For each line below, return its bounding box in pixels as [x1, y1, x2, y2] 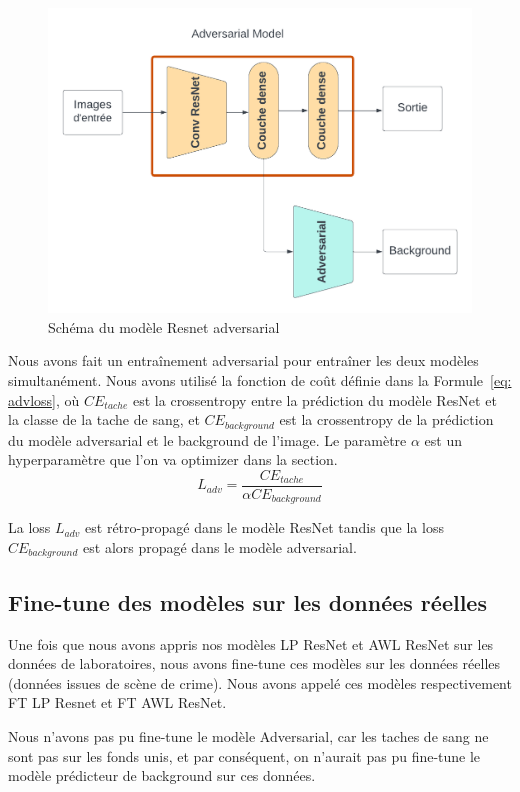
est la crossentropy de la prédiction [279, 409, 494, 430]
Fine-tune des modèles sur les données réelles [8, 586, 487, 617]
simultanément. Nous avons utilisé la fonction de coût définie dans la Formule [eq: [8, 369, 512, 390]
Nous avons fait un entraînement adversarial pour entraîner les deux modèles [8, 350, 479, 371]
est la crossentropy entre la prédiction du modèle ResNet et [133, 389, 497, 410]
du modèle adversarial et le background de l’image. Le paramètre [8, 429, 407, 450]
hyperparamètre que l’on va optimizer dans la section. [8, 449, 338, 470]
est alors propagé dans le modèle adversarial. [83, 536, 357, 557]
